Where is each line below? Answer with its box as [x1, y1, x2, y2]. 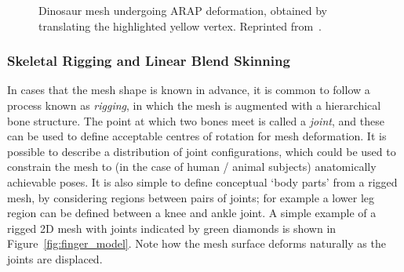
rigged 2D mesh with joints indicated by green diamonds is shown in [7, 219, 337, 236]
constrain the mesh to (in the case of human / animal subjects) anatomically [7, 158, 377, 175]
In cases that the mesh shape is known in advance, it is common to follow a [7, 82, 370, 98]
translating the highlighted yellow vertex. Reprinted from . [38, 17, 322, 34]
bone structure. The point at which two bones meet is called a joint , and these [7, 112, 384, 129]
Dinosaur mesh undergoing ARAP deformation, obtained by [38, 2, 328, 18]
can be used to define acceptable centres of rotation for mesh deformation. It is [7, 128, 387, 144]
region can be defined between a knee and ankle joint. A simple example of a [7, 205, 377, 221]
